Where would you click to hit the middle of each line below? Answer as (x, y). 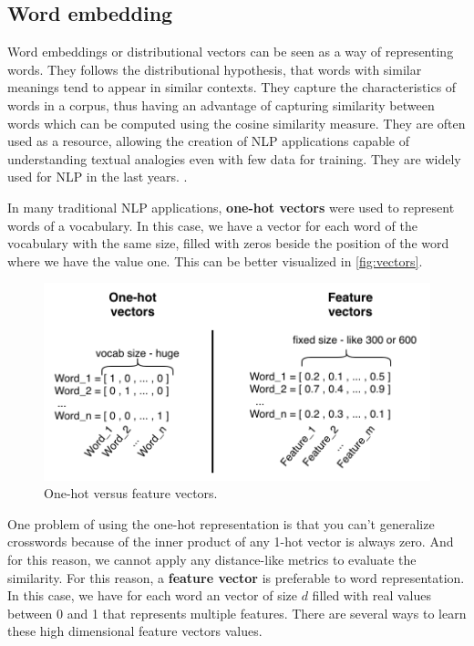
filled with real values (372, 595)
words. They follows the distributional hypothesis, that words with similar (215, 69)
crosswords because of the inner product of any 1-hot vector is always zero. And (231, 542)
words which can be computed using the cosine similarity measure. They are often (237, 123)
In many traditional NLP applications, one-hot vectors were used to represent (231, 207)
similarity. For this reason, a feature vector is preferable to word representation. (236, 577)
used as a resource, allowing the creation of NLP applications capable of (209, 141)
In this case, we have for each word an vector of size (152, 595)
